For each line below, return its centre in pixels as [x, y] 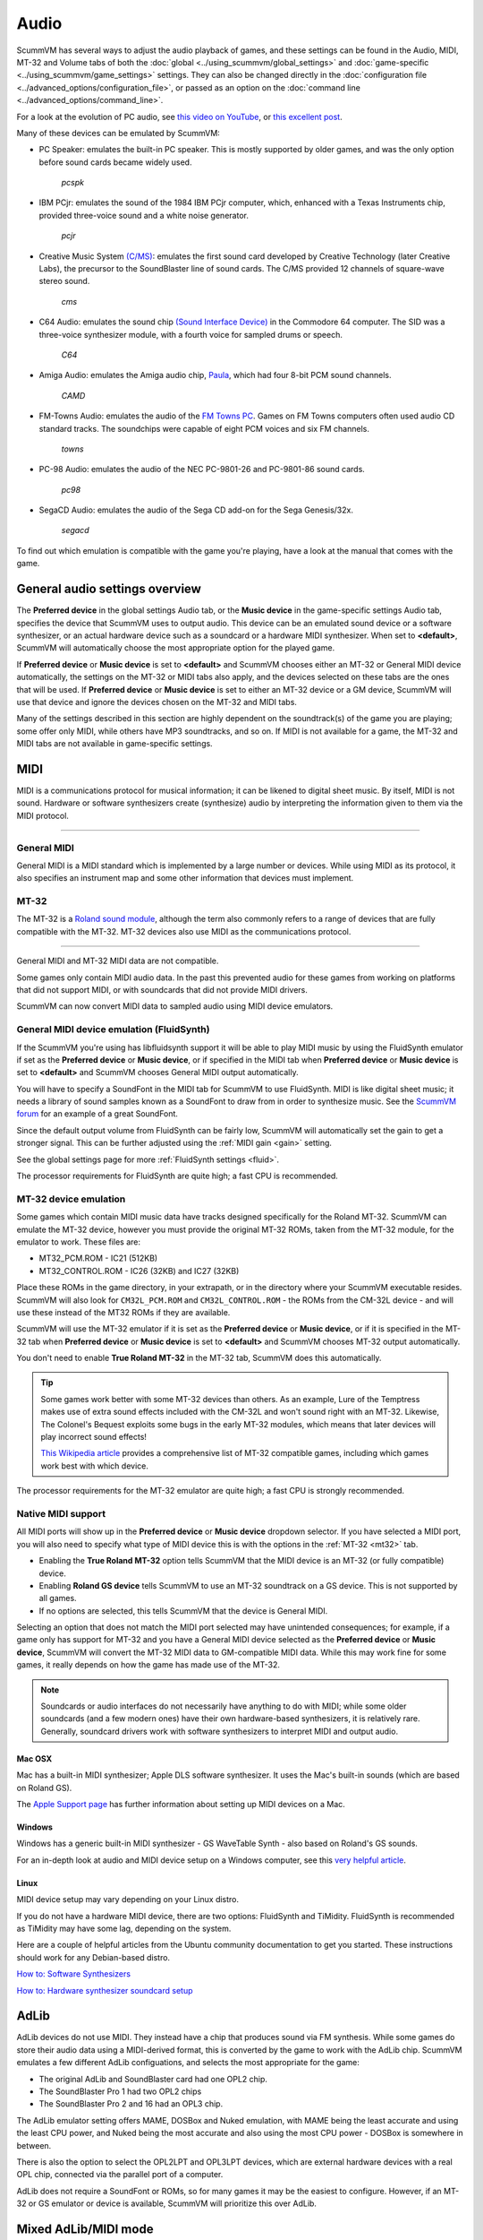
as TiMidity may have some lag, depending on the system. [124, 1928]
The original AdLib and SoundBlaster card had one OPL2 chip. [153, 2079]
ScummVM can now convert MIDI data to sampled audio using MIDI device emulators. [175, 1006]
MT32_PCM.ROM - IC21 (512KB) [98, 1258]
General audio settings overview [109, 589]
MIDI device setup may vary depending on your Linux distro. [128, 1900]
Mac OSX [34, 1758]
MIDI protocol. [42, 815]
